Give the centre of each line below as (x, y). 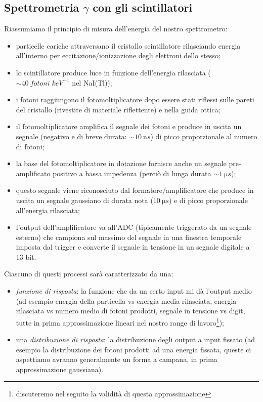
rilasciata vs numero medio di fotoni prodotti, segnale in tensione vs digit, (130, 311)
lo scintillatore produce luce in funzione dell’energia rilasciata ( (113, 72)
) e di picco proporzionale (208, 200)
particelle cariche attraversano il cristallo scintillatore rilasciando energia (128, 45)
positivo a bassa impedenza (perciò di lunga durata (132, 173)
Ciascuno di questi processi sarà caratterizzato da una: (89, 274)
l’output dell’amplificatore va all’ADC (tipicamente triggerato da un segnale (134, 227)
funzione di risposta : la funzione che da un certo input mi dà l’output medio (134, 291)
